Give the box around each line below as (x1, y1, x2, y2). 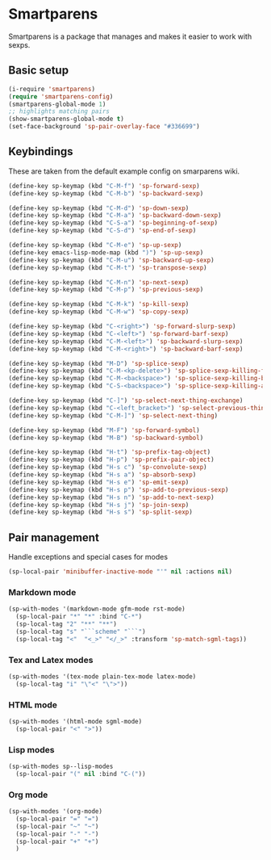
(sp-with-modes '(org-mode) (8, 808, 103, 816)
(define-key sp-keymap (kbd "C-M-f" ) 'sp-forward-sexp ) (8, 182, 200, 190)
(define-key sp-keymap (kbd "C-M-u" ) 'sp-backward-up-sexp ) (8, 256, 215, 264)
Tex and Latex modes (8, 654, 94, 665)
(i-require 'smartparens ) (8, 85, 95, 93)
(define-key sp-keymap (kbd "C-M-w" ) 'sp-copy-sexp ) (8, 308, 190, 316)
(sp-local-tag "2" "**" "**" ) (15, 620, 117, 628)
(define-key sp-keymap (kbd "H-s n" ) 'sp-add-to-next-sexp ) (8, 493, 215, 501)
